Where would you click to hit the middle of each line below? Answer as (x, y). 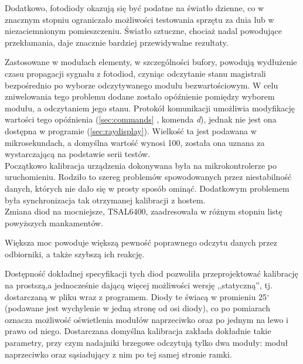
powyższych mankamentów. (54, 222)
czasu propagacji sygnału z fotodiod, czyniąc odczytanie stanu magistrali (135, 73)
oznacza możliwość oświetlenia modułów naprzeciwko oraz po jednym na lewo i (147, 319)
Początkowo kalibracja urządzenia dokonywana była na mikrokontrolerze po (141, 165)
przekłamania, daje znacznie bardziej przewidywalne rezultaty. (117, 42)
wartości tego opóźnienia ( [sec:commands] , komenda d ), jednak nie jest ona (141, 119)
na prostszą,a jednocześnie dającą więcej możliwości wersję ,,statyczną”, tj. (139, 285)
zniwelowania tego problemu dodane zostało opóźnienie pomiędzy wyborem (140, 96)
